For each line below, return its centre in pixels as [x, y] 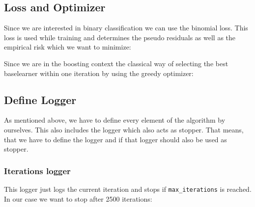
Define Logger [40, 99]
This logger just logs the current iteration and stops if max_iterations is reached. [128, 189]
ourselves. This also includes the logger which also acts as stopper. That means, [124, 129]
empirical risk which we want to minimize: [68, 47]
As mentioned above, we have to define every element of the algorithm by [115, 120]
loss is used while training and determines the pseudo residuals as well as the [120, 37]
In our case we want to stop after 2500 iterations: [78, 198]
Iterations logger [37, 170]
